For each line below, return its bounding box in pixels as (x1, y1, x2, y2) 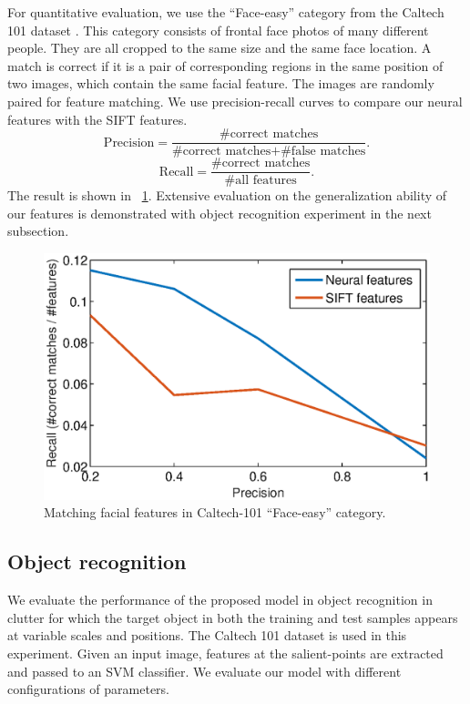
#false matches (281, 145, 366, 158)
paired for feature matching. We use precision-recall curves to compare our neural (7, 91, 463, 110)
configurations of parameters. (7, 679, 170, 699)
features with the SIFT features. (7, 109, 188, 128)
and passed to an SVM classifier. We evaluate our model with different (7, 661, 402, 680)
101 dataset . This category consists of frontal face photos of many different (7, 20, 429, 39)
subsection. (7, 221, 69, 240)
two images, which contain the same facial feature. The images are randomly (7, 74, 434, 93)
